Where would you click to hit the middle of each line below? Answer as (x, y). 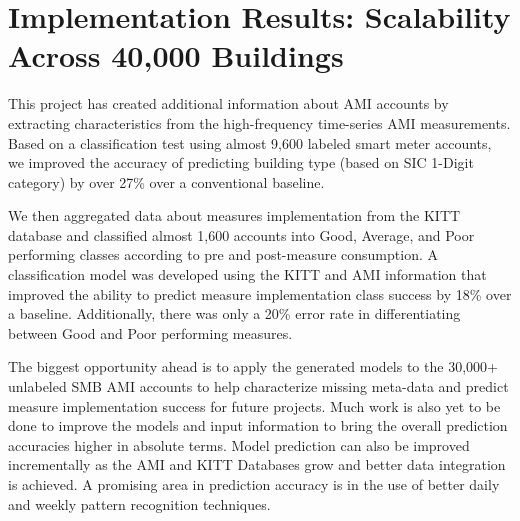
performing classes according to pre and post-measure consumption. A (223, 254)
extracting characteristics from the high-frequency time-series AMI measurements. (259, 122)
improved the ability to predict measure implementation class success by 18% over (260, 293)
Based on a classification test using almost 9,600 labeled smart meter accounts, (250, 142)
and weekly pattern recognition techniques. (139, 503)
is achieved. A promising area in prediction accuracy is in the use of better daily (254, 484)
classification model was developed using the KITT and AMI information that (247, 274)
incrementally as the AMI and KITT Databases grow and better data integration (257, 464)
